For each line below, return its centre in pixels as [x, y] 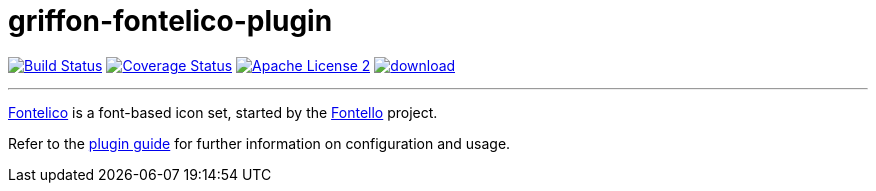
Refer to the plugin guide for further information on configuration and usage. [259, 143]
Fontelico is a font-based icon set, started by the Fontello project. [223, 112]
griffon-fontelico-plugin [170, 21]
